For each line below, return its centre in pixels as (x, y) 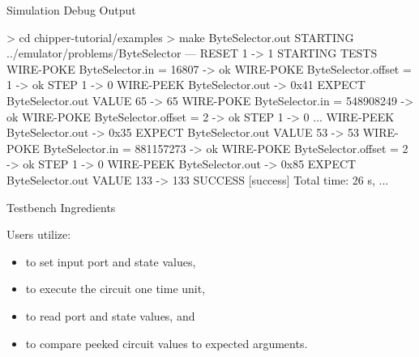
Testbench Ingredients (61, 207)
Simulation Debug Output (71, 10)
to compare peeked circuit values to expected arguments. (167, 343)
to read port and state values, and (110, 315)
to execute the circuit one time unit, (115, 289)
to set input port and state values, (111, 261)
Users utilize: (39, 234)
